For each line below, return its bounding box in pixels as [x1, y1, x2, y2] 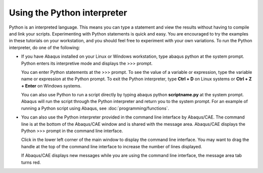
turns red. [21, 159, 41, 165]
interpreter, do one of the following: [9, 44, 80, 51]
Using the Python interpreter [9, 7, 128, 18]
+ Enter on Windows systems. [21, 83, 82, 88]
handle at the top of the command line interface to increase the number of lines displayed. [21, 143, 202, 149]
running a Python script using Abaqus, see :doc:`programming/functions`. [21, 105, 169, 111]
